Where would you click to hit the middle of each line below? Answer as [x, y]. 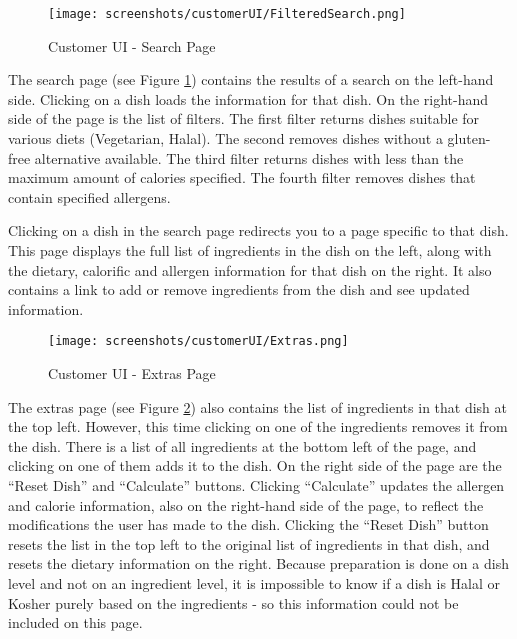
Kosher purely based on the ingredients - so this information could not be [233, 602]
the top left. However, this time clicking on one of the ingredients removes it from [258, 426]
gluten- [469, 138]
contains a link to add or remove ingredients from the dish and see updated [239, 289]
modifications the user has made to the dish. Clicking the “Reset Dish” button [248, 524]
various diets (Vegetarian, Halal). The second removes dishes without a [225, 138]
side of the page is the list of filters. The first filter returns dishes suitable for [244, 118]
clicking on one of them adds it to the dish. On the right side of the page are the [255, 465]
